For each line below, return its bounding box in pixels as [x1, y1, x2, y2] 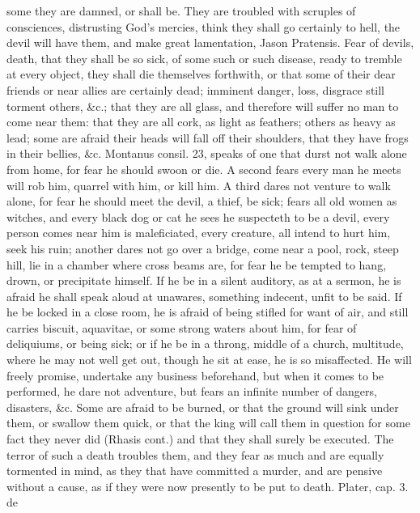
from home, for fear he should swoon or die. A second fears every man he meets [6, 160, 401, 177]
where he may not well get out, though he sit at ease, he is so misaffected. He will [6, 351, 412, 368]
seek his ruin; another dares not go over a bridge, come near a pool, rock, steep [6, 240, 399, 256]
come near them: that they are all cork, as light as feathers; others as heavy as [6, 113, 396, 130]
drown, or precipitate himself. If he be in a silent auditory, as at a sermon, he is [6, 272, 401, 289]
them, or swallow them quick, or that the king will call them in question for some [6, 414, 410, 431]
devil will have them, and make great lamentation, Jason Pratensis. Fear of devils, [6, 34, 414, 51]
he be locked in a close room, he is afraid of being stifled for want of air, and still [6, 303, 409, 320]
